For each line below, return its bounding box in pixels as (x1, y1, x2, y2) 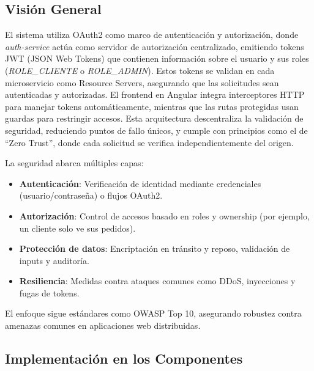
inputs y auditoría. (19, 254, 89, 266)
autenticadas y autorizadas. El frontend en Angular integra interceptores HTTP (5, 88, 305, 101)
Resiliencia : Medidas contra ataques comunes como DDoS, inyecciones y (19, 274, 296, 287)
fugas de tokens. (19, 286, 80, 299)
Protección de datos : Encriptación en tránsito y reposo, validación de (19, 242, 290, 255)
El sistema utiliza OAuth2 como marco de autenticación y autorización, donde (5, 28, 299, 41)
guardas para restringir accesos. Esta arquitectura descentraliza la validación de (5, 112, 304, 125)
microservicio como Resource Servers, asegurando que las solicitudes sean (5, 76, 279, 89)
